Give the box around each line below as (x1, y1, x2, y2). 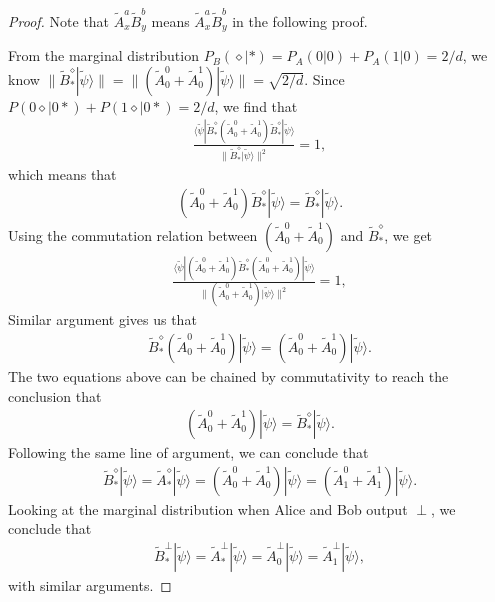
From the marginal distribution (8, 45, 199, 66)
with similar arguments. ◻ (8, 575, 172, 596)
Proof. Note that (8, 10, 110, 31)
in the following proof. (232, 10, 368, 31)
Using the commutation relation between (8, 224, 258, 245)
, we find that (214, 95, 298, 116)
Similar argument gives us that (8, 309, 197, 330)
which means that (8, 164, 117, 185)
